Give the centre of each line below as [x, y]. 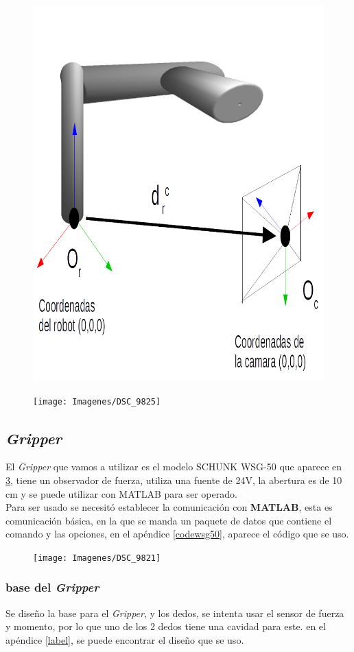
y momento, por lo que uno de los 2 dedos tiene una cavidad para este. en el [166, 626]
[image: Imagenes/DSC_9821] [97, 558]
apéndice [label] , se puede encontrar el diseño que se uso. [125, 639]
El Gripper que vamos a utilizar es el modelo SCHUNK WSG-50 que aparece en [174, 467]
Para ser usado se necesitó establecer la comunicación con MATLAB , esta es [169, 507]
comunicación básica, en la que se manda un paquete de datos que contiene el [169, 520]
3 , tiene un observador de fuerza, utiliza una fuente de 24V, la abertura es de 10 [174, 480]
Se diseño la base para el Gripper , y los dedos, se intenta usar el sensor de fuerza [175, 613]
